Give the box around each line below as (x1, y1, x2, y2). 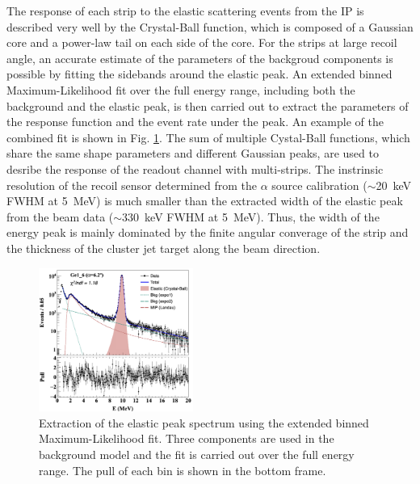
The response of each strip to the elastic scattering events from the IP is (6, 2, 364, 19)
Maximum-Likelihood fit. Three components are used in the (39, 430, 334, 447)
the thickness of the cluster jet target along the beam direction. (6, 239, 321, 256)
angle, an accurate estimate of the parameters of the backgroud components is (6, 49, 393, 66)
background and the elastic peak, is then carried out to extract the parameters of (6, 97, 409, 114)
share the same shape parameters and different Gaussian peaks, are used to (6, 145, 379, 162)
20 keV (376, 176, 412, 193)
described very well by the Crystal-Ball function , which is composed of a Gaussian (6, 18, 414, 35)
